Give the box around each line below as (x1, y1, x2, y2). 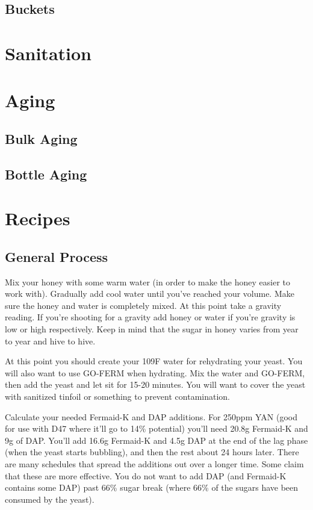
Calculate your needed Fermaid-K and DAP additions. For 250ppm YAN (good (5, 410, 297, 423)
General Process (5, 247, 108, 266)
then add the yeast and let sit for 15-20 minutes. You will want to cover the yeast (5, 378, 306, 391)
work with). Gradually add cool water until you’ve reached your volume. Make (5, 287, 294, 300)
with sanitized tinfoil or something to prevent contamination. (5, 390, 230, 403)
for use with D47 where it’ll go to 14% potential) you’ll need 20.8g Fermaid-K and (5, 422, 308, 435)
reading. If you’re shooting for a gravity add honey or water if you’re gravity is (5, 311, 296, 323)
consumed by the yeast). (5, 493, 95, 505)
